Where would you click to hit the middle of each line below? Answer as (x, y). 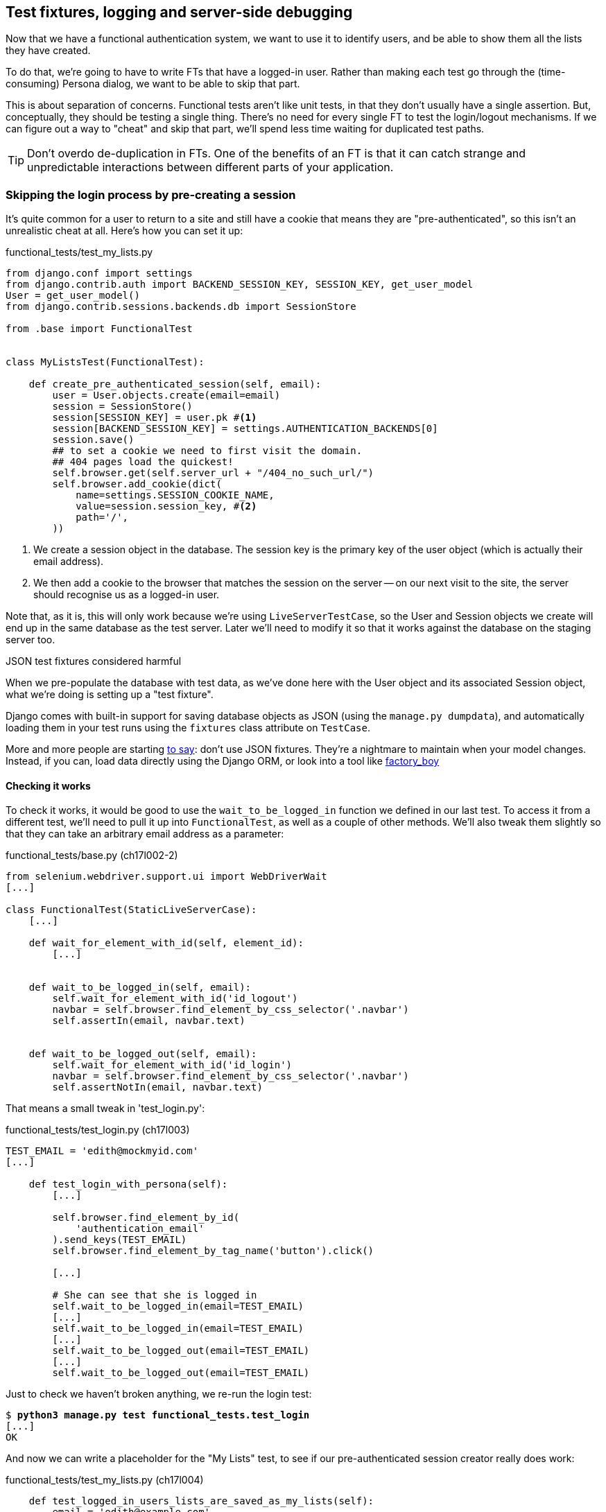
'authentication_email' (140, 1229)
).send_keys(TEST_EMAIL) (120, 1240)
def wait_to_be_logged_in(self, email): (140, 988)
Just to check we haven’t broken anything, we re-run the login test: (159, 1394)
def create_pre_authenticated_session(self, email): (175, 384)
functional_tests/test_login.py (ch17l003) (98, 1130)
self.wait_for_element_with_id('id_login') (172, 1065)
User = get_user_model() (73, 296)
